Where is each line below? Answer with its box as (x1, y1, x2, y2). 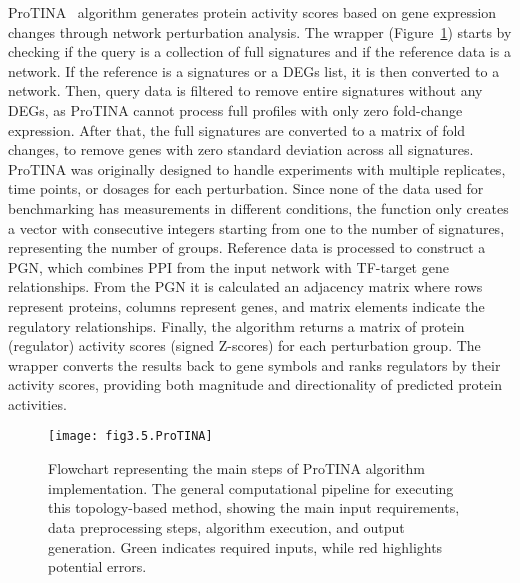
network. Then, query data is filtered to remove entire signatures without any (8, 80, 483, 101)
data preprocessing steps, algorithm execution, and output (48, 516, 405, 537)
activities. (8, 393, 67, 414)
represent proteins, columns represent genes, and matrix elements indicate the (8, 295, 485, 316)
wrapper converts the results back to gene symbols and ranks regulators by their (8, 354, 501, 375)
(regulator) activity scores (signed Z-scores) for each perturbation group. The (8, 335, 481, 356)
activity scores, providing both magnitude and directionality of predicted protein (8, 374, 502, 395)
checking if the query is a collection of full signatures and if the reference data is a (8, 41, 511, 62)
